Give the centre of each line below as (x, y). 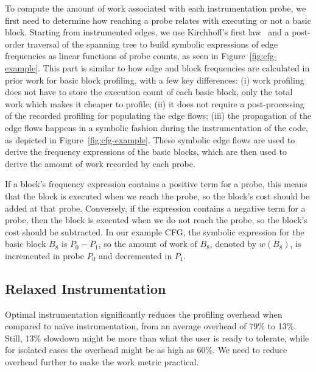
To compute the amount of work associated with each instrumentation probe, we (156, 8)
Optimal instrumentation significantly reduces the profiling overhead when (144, 314)
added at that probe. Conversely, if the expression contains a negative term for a (155, 208)
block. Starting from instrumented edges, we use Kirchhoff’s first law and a (147, 32)
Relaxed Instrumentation (86, 288)
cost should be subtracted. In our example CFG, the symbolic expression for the (155, 231)
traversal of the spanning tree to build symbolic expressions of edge (153, 44)
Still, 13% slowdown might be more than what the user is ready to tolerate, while (157, 338)
